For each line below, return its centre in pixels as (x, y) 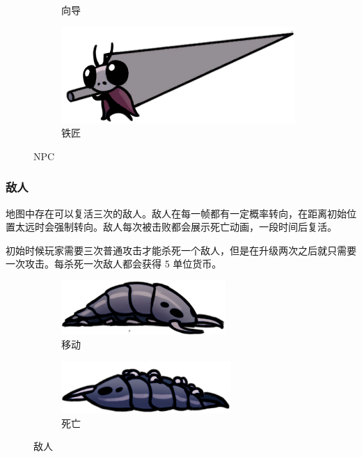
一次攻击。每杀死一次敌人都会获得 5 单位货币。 (114, 264)
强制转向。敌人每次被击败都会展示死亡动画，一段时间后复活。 (195, 227)
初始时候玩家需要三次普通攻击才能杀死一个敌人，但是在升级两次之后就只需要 (181, 250)
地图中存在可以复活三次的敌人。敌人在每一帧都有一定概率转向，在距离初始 (176, 213)
